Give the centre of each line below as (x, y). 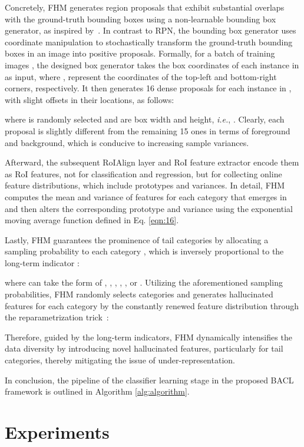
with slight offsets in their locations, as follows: (90, 99)
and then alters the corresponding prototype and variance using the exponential (149, 208)
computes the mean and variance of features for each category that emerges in (146, 196)
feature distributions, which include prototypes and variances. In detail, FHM (145, 185)
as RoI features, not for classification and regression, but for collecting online (143, 173)
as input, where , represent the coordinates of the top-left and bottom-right (141, 76)
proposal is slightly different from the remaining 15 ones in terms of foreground (148, 130)
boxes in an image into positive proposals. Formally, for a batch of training (140, 53)
